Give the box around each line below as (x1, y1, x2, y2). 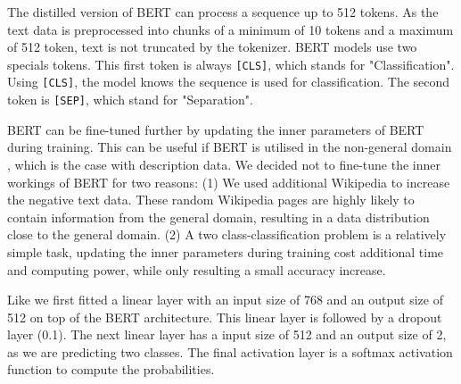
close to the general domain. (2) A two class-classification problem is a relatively (7, 225, 447, 244)
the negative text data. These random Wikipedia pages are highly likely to (7, 190, 415, 209)
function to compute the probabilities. (7, 360, 215, 379)
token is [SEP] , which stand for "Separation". (7, 90, 253, 109)
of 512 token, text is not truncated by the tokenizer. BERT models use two (7, 38, 417, 56)
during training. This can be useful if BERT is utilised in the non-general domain (7, 138, 452, 156)
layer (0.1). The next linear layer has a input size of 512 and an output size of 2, (7, 325, 447, 344)
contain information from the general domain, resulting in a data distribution (7, 207, 430, 226)
